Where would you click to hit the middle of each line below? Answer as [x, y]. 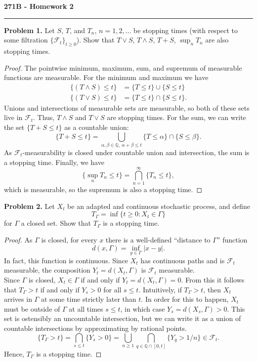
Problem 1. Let [29, 30]
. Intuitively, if [160, 289]
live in [13, 117]
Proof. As [18, 240]
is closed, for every [69, 240]
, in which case [143, 308]
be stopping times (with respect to [186, 30]
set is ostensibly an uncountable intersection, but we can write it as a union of [123, 318]
